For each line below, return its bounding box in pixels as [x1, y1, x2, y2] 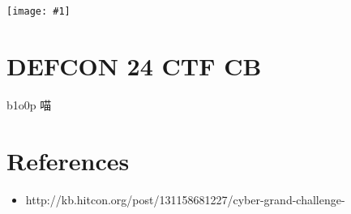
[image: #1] [6, 6, 71, 17]
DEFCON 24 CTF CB [6, 49, 262, 82]
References [6, 143, 130, 177]
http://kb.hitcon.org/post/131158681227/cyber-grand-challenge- [25, 190, 345, 208]
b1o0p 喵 [6, 96, 52, 113]
